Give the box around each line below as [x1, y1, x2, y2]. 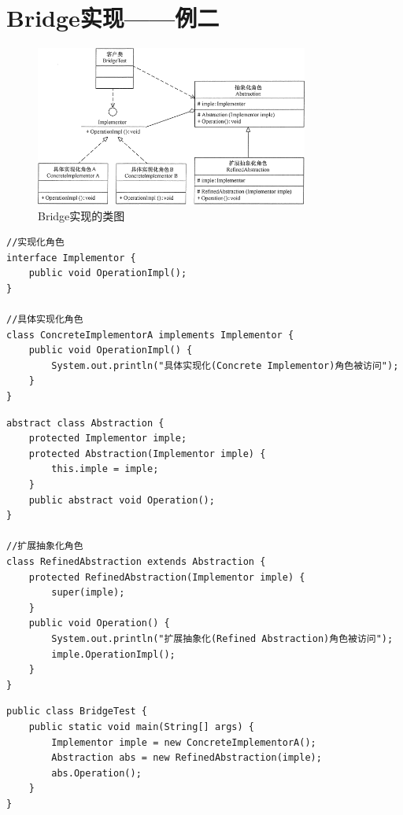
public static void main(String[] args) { [28, 721, 254, 732]
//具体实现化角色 [6, 314, 83, 326]
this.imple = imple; [51, 463, 159, 475]
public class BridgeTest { [6, 706, 147, 717]
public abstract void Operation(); [28, 494, 215, 506]
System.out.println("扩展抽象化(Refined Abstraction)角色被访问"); [51, 632, 394, 644]
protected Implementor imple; [28, 433, 187, 444]
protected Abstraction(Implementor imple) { [28, 448, 266, 459]
